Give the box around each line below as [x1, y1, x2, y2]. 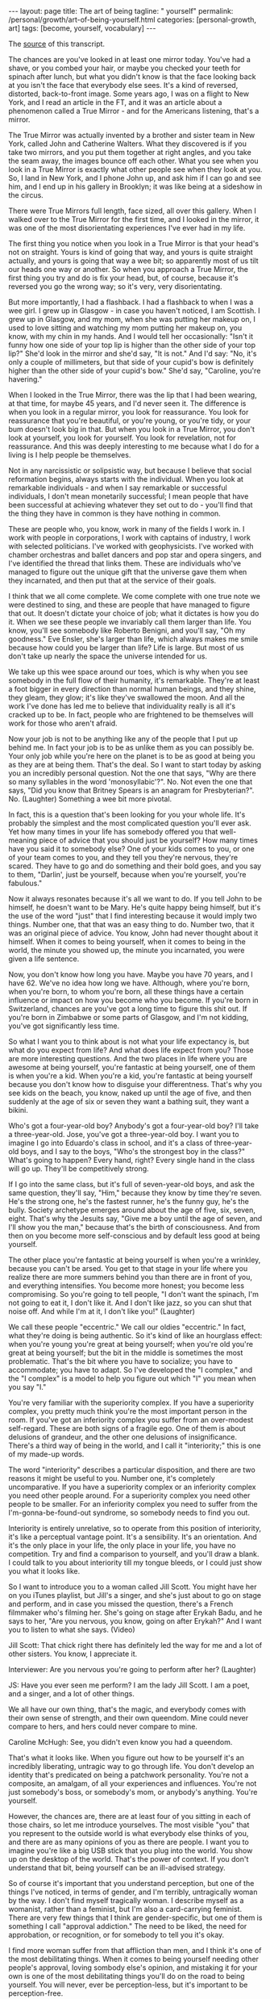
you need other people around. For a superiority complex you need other [8, 1491, 251, 1500]
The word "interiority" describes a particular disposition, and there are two [8, 1465, 255, 1474]
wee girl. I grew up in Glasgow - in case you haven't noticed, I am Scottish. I [8, 306, 260, 316]
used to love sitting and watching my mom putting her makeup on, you [8, 323, 243, 332]
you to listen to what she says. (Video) [8, 1625, 135, 1634]
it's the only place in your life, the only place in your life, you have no [8, 1541, 236, 1550]
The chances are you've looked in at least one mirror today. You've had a [8, 55, 251, 64]
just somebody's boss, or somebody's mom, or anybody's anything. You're [8, 1788, 258, 1796]
